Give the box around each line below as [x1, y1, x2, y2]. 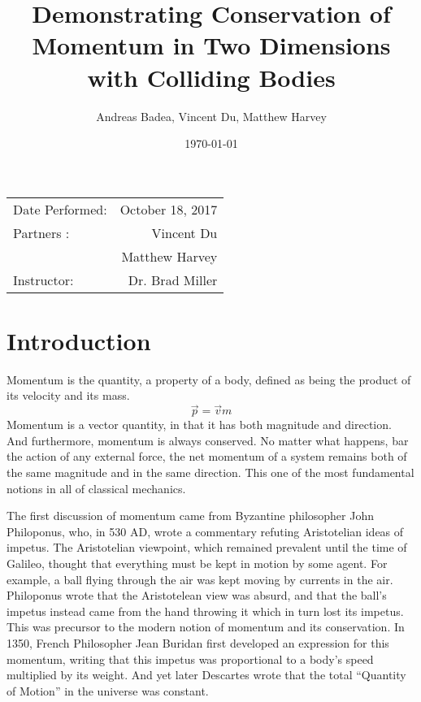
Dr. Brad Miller [128, 270, 218, 289]
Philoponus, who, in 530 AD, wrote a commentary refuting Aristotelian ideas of [7, 522, 404, 539]
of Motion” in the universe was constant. [7, 682, 209, 699]
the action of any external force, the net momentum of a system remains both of [7, 448, 407, 465]
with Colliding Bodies [87, 60, 336, 93]
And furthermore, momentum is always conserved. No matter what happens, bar [7, 431, 409, 448]
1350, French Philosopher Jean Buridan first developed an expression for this [7, 634, 389, 651]
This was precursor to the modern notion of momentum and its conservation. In [7, 618, 405, 635]
